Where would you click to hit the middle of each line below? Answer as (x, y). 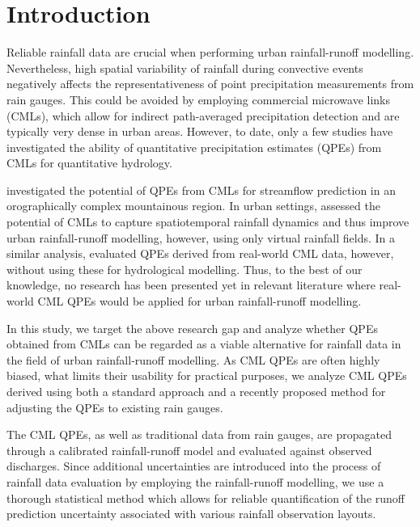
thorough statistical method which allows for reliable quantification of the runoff (206, 497)
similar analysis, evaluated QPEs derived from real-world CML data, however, (200, 253)
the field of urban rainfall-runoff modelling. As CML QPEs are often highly (193, 359)
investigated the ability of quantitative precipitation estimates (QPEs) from (194, 147)
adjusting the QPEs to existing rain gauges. (115, 407)
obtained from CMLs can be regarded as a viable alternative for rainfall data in (204, 344)
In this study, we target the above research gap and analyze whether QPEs (192, 328)
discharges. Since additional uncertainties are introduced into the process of (194, 466)
